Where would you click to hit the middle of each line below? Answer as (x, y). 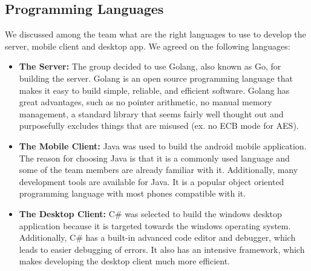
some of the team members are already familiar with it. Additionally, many (159, 170)
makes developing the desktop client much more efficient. (124, 261)
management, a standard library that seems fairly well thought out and (151, 113)
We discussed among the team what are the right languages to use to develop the (155, 34)
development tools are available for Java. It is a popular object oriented (152, 181)
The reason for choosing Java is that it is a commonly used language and (154, 158)
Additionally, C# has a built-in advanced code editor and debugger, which (157, 237)
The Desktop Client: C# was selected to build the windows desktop (150, 213)
